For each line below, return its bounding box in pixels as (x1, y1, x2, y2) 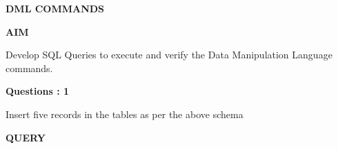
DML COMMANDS (6, 1, 105, 15)
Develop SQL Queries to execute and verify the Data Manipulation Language (6, 47, 332, 62)
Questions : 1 (6, 84, 70, 98)
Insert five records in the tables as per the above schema (6, 106, 243, 121)
